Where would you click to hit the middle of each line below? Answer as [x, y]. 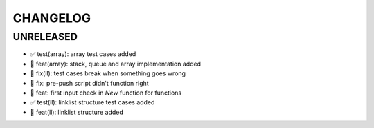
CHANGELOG [52, 18]
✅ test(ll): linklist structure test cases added [92, 102]
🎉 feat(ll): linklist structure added [77, 112]
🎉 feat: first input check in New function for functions [106, 93]
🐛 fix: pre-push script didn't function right [89, 83]
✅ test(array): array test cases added [83, 54]
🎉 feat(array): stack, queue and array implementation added [115, 64]
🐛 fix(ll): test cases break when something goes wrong [108, 73]
